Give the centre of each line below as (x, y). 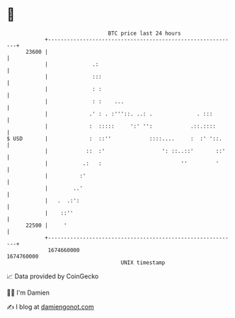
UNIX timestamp (143, 262)
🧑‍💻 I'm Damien (28, 293)
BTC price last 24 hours (144, 33)
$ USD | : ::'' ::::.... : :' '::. (114, 138)
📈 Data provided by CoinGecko (53, 276)
